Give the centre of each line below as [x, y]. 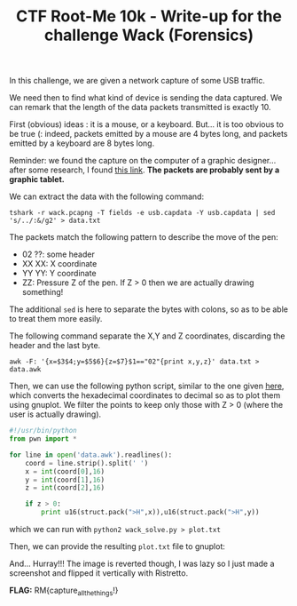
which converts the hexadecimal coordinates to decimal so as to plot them [145, 395]
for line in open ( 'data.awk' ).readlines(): [91, 455]
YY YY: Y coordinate [59, 274]
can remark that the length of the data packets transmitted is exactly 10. [141, 108]
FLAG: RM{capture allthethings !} [64, 591]
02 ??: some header [58, 254]
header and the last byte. [55, 346]
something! [43, 292]
